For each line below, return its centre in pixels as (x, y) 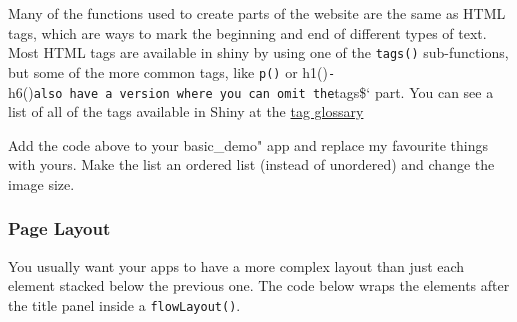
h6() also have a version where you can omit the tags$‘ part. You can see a (251, 91)
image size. (41, 183)
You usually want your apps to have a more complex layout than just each (236, 265)
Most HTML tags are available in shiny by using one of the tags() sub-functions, (258, 52)
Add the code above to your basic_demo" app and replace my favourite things (248, 144)
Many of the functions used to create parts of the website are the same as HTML (257, 13)
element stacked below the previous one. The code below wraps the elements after (259, 285)
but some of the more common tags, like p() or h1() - (172, 71)
